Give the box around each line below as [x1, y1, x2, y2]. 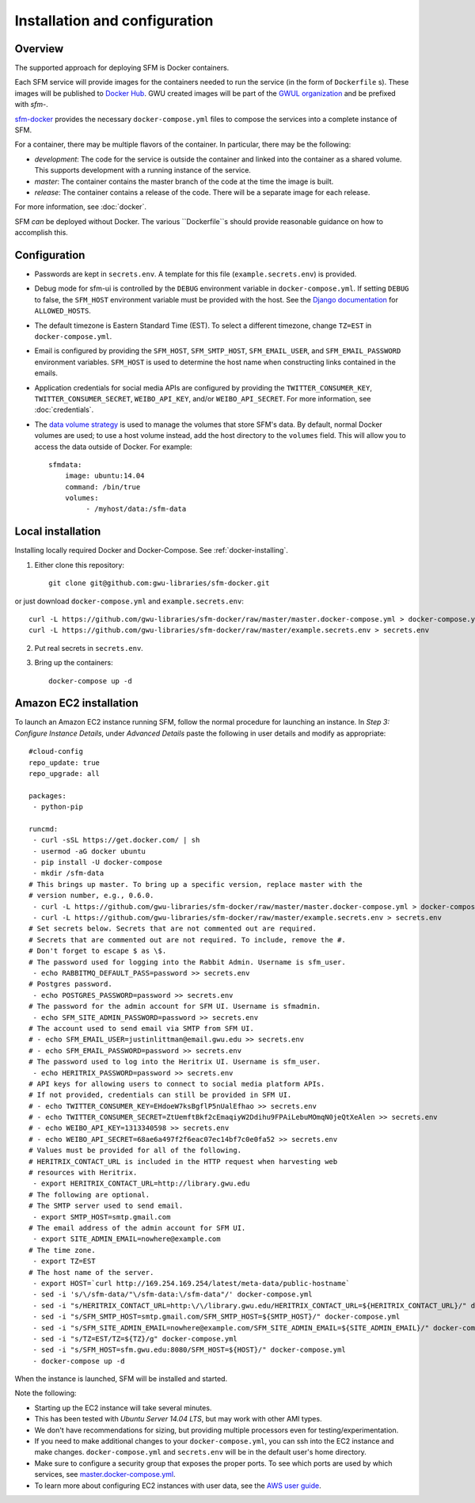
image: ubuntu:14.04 [64, 471, 145, 481]
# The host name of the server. [28, 1268, 154, 1277]
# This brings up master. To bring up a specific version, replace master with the [28, 880, 363, 888]
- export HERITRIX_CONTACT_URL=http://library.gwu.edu [32, 1179, 250, 1188]
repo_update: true [28, 758, 101, 767]
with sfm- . [14, 100, 49, 109]
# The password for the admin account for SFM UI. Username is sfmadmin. [28, 1002, 321, 1011]
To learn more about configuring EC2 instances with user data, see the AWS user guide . [34, 1481, 321, 1490]
